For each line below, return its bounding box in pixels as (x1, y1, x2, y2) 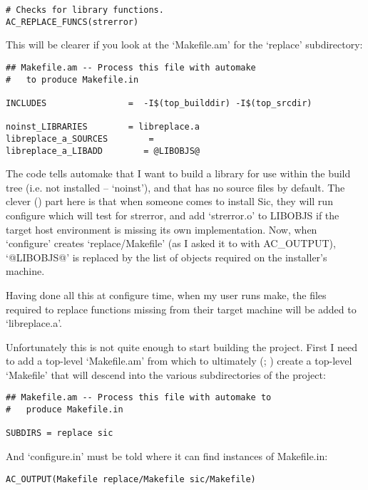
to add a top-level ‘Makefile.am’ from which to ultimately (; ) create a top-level (6, 353, 352, 368)
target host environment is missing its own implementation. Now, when (6, 221, 317, 236)
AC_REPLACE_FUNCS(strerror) (6, 16, 139, 27)
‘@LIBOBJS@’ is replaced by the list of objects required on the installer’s (6, 249, 327, 264)
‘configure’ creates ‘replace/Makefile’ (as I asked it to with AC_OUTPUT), (6, 236, 336, 251)
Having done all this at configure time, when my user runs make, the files (6, 287, 327, 302)
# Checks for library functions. (6, 5, 164, 15)
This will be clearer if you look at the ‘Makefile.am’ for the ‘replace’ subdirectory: (6, 37, 363, 52)
